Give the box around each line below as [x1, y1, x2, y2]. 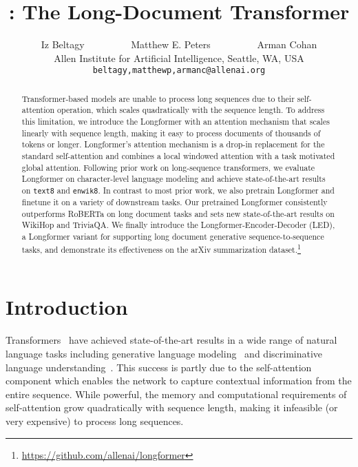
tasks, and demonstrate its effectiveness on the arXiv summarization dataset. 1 [21, 241, 302, 255]
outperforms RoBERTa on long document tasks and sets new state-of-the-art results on [21, 207, 335, 219]
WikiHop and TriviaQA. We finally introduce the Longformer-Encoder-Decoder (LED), [21, 219, 335, 231]
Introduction [6, 293, 128, 321]
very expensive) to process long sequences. [6, 413, 184, 428]
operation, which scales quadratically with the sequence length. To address [56, 104, 325, 116]
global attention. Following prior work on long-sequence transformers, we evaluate [21, 161, 315, 173]
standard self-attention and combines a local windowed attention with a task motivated [21, 150, 335, 162]
